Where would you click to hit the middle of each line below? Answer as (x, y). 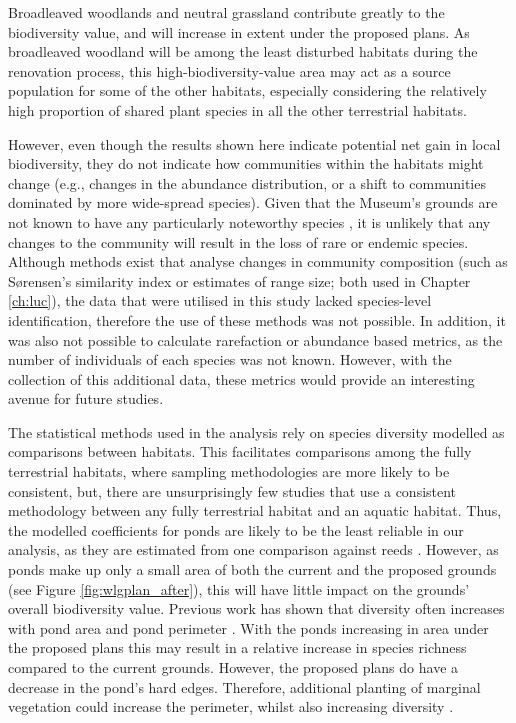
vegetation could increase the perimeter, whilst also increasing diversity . (231, 706)
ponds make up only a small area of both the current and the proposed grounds (252, 569)
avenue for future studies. (86, 398)
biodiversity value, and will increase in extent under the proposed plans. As (239, 31)
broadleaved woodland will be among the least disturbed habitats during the (243, 51)
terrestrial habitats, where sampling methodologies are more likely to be (229, 471)
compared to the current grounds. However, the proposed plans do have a (233, 667)
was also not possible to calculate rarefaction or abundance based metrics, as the (255, 339)
